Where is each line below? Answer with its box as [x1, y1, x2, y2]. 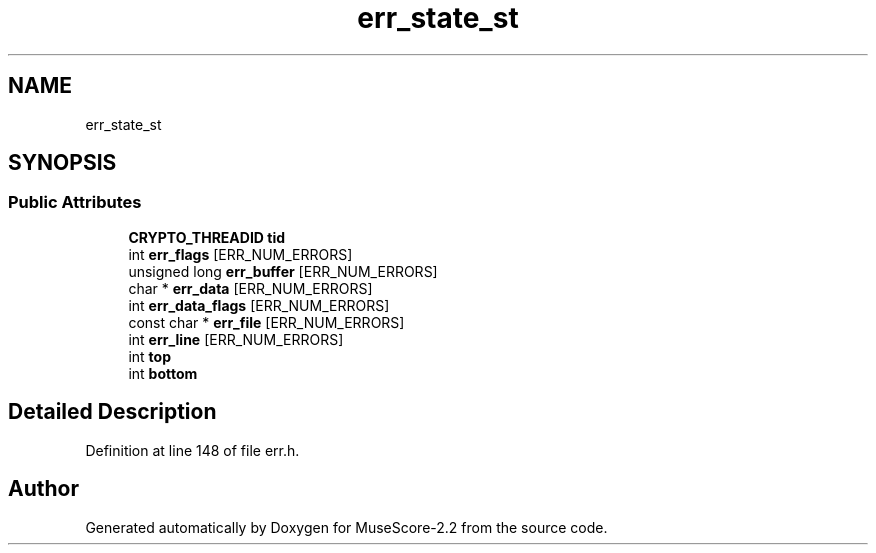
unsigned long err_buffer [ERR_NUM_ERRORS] [128, 262, 438, 280]
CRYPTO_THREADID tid [128, 228, 286, 246]
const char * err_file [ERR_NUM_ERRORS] [128, 313, 405, 331]
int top [128, 347, 171, 365]
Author [8, 476, 79, 502]
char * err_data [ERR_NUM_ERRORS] [128, 279, 373, 297]
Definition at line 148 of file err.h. [85, 441, 300, 459]
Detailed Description [8, 399, 217, 425]
